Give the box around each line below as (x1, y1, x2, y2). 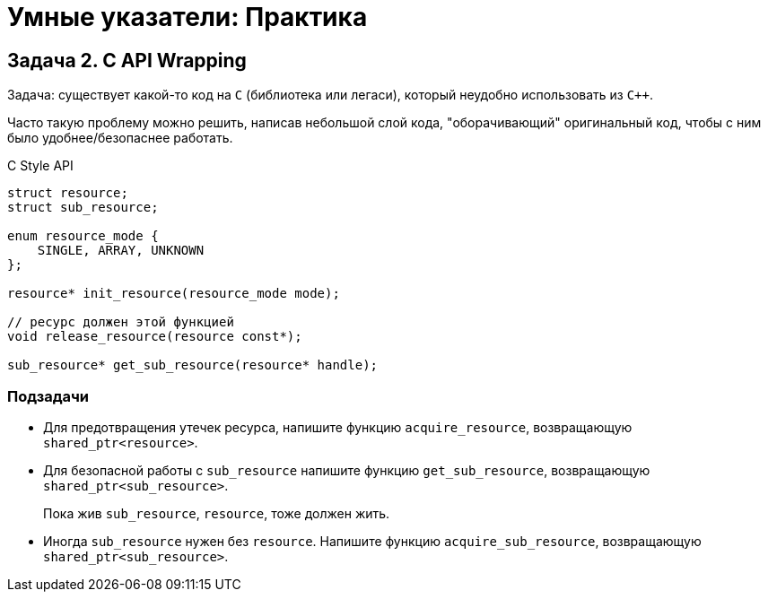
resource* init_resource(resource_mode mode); (7, 286, 340, 301)
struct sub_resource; (7, 200, 159, 215)
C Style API (7, 158, 74, 174)
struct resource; (7, 186, 128, 201)
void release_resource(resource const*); (7, 329, 302, 344)
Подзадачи (7, 386, 90, 405)
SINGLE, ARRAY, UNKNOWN (37, 243, 205, 258)
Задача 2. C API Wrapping (7, 48, 247, 72)
